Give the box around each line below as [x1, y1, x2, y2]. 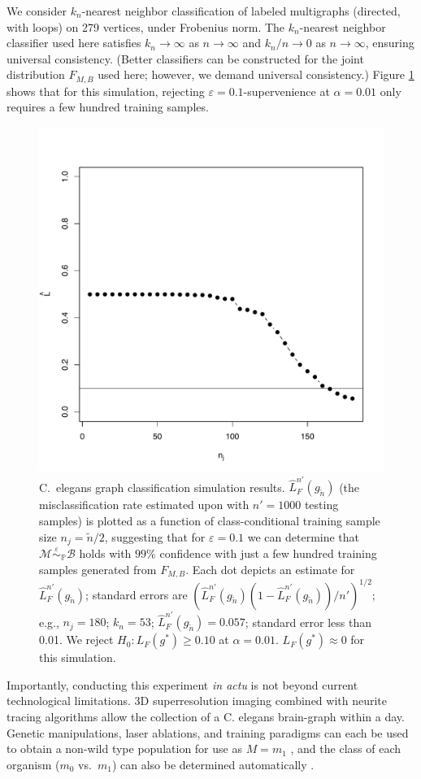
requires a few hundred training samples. [7, 98, 209, 115]
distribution [7, 66, 65, 83]
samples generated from [39, 560, 157, 577]
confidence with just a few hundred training [159, 544, 377, 561]
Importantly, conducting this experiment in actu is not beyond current [7, 676, 358, 693]
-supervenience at [243, 82, 330, 99]
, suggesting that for [104, 528, 206, 545]
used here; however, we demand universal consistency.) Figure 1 [98, 66, 414, 83]
